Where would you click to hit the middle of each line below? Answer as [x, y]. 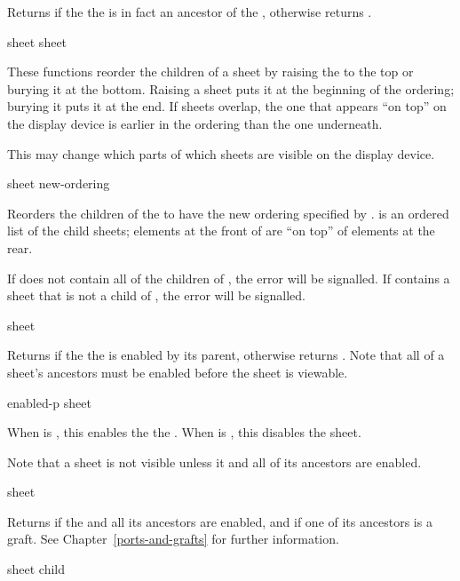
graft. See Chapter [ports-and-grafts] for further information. [173, 539]
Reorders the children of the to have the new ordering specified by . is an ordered [228, 213]
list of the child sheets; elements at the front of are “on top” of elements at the [221, 231]
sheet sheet [37, 41]
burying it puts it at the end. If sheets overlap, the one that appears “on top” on [227, 106]
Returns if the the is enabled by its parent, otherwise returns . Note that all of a [226, 355]
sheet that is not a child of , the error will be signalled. [156, 295]
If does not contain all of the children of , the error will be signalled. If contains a [229, 278]
